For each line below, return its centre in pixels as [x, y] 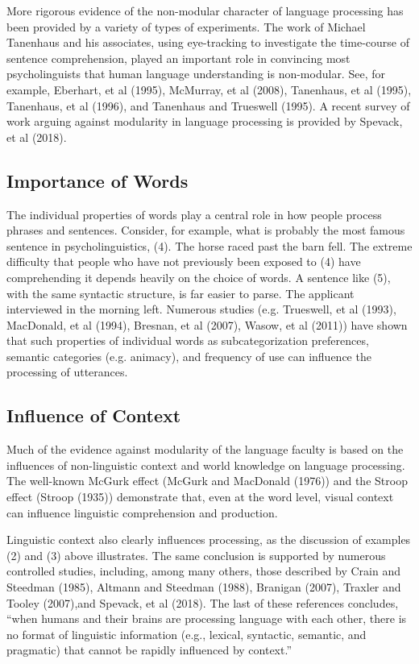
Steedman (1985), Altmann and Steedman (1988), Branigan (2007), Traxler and [204, 587]
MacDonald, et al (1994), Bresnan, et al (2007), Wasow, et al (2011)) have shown [207, 324]
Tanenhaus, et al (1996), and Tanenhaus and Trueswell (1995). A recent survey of [208, 105]
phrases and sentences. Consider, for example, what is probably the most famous [206, 230]
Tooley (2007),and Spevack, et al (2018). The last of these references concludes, [203, 602]
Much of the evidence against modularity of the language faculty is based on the [205, 449]
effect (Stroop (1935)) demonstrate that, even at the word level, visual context [200, 497]
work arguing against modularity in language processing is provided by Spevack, [205, 121]
